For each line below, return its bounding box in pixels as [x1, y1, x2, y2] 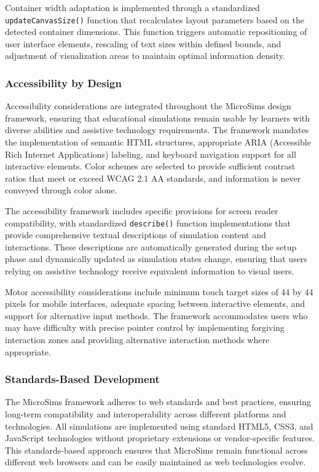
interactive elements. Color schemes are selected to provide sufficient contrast [5, 160, 296, 172]
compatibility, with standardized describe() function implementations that [5, 216, 291, 229]
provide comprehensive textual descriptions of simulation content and [5, 228, 266, 241]
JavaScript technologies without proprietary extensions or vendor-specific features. [5, 431, 315, 444]
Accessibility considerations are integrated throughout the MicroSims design [5, 99, 291, 112]
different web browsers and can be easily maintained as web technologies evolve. [5, 455, 306, 468]
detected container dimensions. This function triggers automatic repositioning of [5, 25, 307, 38]
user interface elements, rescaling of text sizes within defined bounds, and [5, 37, 282, 50]
